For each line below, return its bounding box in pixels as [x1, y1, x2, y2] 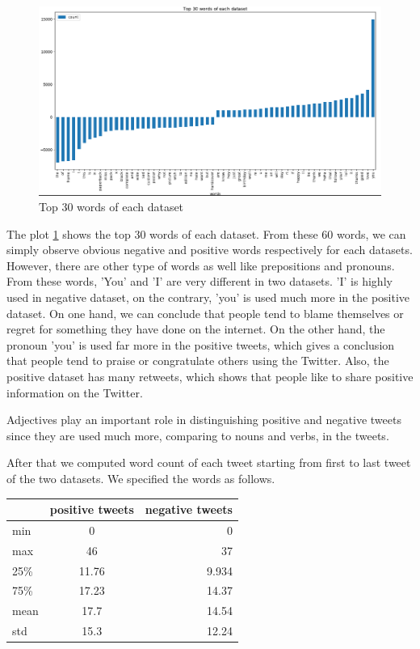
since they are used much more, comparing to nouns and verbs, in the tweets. [6, 426, 389, 443]
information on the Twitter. [6, 384, 143, 401]
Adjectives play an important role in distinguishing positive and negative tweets [6, 411, 401, 428]
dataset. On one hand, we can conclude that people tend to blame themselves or [6, 304, 404, 321]
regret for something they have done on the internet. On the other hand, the [6, 320, 385, 337]
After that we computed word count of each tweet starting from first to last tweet [6, 454, 411, 471]
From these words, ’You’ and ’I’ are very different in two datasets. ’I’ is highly [6, 273, 393, 290]
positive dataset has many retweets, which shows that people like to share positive [6, 368, 414, 385]
